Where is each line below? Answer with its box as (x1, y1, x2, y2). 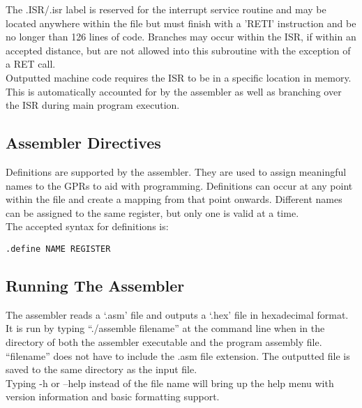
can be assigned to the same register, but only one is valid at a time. (6, 205, 299, 220)
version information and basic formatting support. (6, 389, 220, 404)
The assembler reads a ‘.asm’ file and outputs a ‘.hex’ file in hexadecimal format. (6, 307, 349, 322)
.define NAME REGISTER (6, 243, 111, 254)
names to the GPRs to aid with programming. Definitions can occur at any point (6, 178, 353, 192)
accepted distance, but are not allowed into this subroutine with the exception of (6, 43, 351, 57)
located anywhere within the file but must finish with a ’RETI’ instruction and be (6, 15, 356, 30)
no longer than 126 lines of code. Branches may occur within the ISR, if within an (6, 29, 356, 44)
